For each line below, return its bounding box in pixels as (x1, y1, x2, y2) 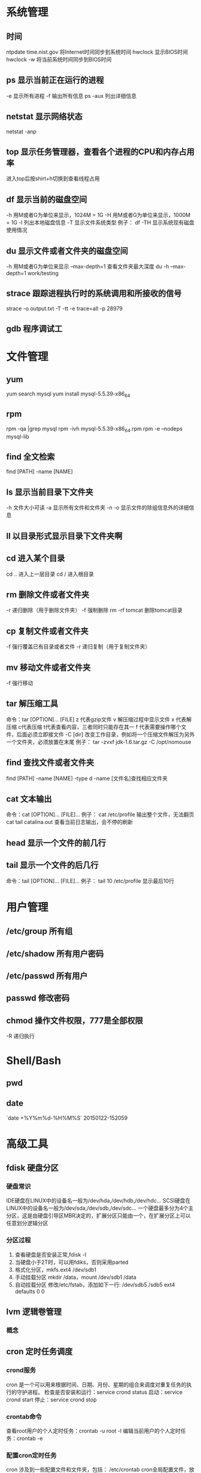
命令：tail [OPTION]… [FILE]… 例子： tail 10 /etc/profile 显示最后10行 (6, 877, 175, 884)
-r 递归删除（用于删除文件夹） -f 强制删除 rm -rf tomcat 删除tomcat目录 (6, 606, 183, 614)
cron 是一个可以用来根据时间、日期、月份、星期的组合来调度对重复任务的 (6, 1380, 187, 1388)
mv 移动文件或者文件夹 (6, 662, 91, 672)
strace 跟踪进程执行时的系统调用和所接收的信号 (6, 288, 182, 299)
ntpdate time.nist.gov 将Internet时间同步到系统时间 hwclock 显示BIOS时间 (6, 49, 188, 55)
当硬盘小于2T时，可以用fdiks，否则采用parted (14, 1258, 129, 1266)
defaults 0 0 (14, 1287, 45, 1295)
